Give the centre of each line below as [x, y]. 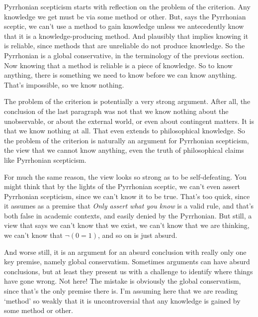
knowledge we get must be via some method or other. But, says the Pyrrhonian [125, 16]
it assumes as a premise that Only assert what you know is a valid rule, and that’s [129, 206]
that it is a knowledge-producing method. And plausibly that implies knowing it [126, 36]
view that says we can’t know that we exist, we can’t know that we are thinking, [127, 225]
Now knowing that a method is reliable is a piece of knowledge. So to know [118, 65]
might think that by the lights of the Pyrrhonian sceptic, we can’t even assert [122, 186]
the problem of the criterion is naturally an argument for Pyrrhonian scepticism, [127, 140]
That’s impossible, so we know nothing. [64, 84]
